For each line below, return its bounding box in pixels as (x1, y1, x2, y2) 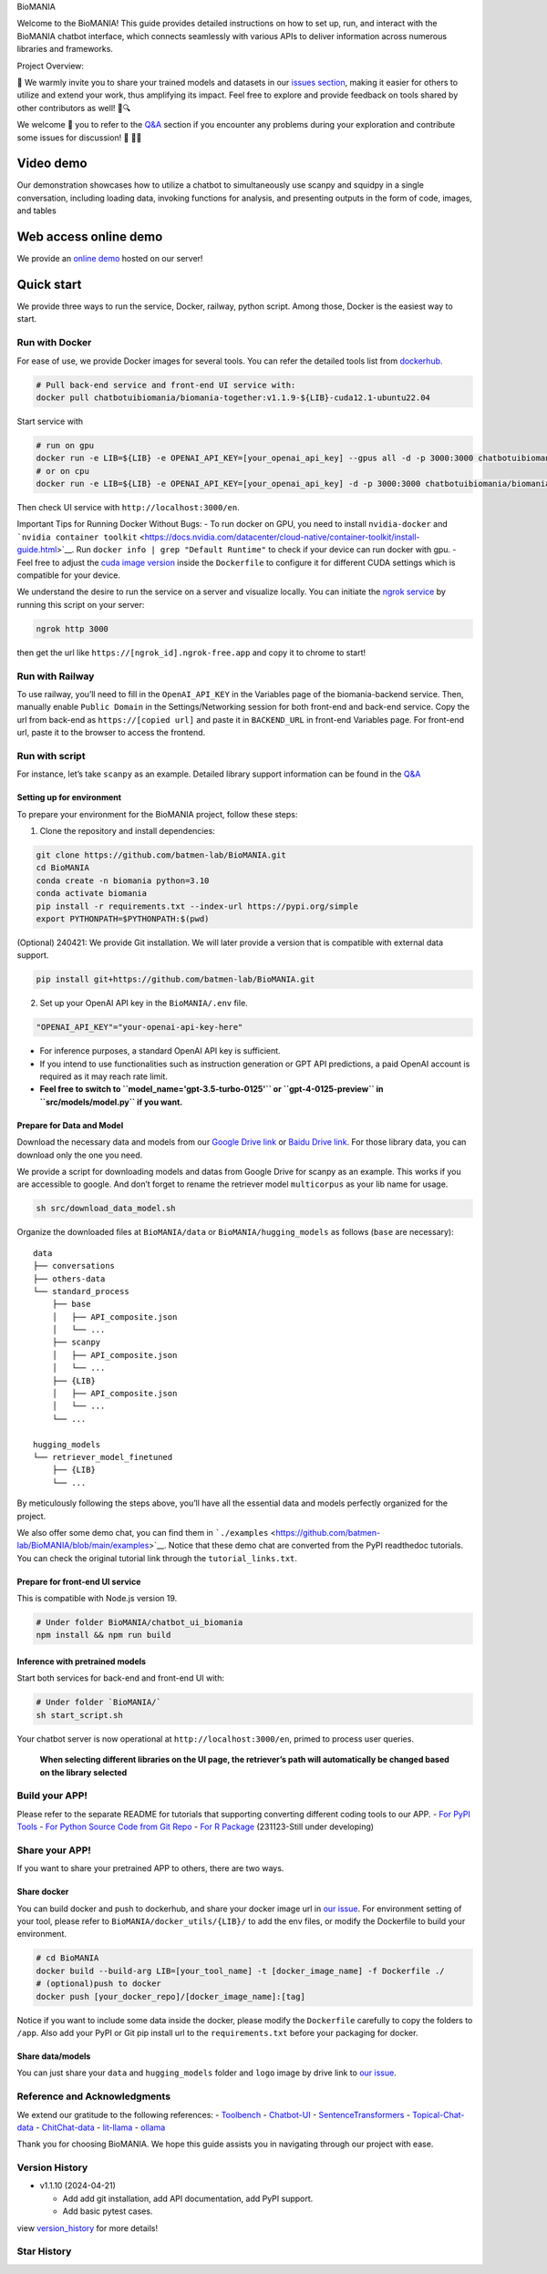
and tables (16, 205, 57, 216)
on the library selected (39, 1766, 128, 1777)
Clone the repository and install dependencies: (39, 825, 216, 836)
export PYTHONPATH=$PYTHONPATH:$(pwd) (36, 913, 210, 924)
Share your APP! (16, 1844, 91, 1857)
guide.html (16, 544, 57, 555)
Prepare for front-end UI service (16, 1576, 141, 1587)
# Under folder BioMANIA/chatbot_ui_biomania (36, 1618, 243, 1628)
